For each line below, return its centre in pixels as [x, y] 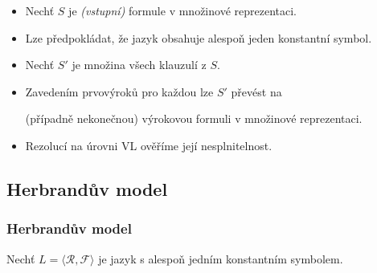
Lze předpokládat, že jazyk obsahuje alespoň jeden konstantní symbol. [199, 37]
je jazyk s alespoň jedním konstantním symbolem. [221, 258]
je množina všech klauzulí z [139, 65]
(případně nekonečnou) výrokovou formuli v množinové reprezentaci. [194, 118]
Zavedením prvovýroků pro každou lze [119, 91]
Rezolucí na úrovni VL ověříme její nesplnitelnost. [149, 145]
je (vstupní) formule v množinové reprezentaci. [182, 10]
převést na [256, 91]
